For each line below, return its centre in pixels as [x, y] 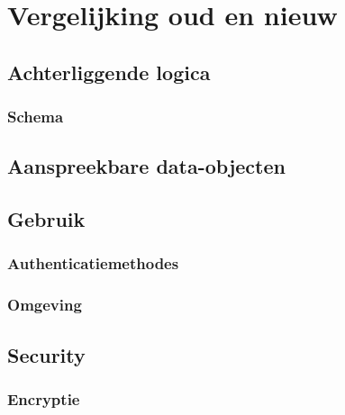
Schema [36, 117]
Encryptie [44, 398]
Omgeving [45, 305]
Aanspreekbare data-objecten [146, 166]
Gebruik [46, 219]
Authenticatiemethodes [93, 263]
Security [46, 354]
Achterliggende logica [109, 72]
